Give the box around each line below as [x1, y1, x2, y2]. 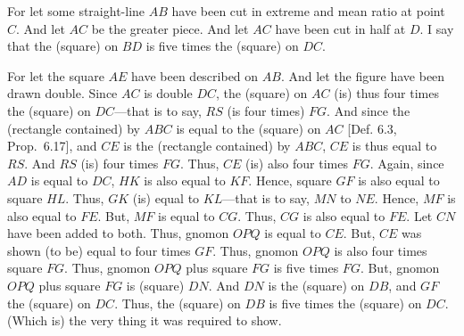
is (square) [126, 275, 185, 294]
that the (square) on [7, 37, 119, 55]
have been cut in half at [275, 19, 406, 37]
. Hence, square [248, 171, 332, 190]
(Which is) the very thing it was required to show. [7, 311, 282, 330]
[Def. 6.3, [347, 119, 397, 137]
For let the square [7, 66, 104, 85]
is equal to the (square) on [176, 119, 321, 137]
